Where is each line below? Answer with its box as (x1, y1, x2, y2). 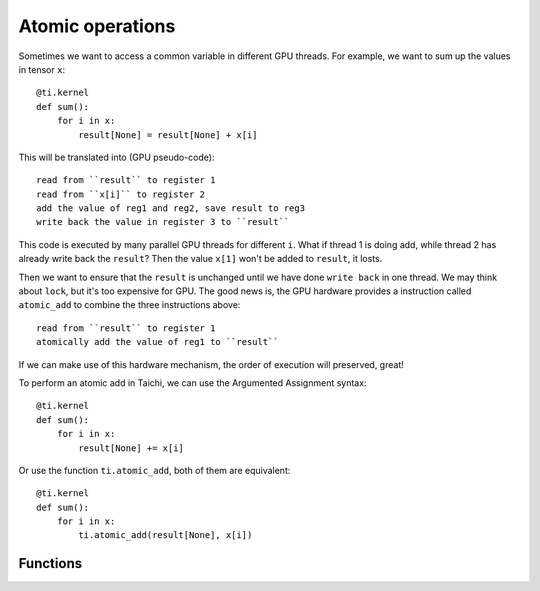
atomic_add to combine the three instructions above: (18, 299, 241, 311)
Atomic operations (18, 15, 176, 37)
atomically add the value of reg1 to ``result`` (36, 336, 279, 348)
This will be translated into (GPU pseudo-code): (18, 151, 215, 163)
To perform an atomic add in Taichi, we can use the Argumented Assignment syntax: (18, 376, 367, 389)
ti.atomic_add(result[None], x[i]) (78, 530, 253, 541)
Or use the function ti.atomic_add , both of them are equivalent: (18, 464, 291, 476)
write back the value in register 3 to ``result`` (36, 216, 290, 228)
